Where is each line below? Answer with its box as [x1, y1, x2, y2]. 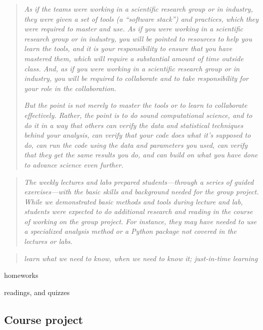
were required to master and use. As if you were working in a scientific [24, 23, 243, 34]
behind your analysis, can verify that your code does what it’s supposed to [24, 130, 251, 140]
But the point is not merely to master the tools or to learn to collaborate [24, 100, 247, 110]
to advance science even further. [24, 159, 123, 170]
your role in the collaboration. [24, 82, 116, 93]
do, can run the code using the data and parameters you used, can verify [24, 139, 248, 150]
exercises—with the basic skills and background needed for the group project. [24, 186, 259, 197]
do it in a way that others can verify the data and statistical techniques [24, 119, 243, 130]
